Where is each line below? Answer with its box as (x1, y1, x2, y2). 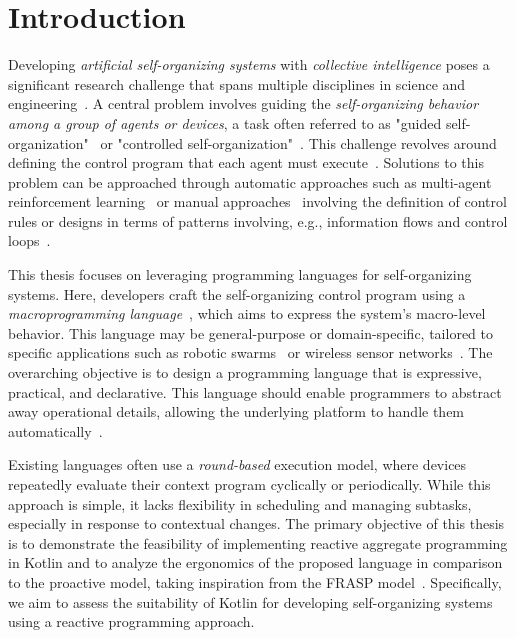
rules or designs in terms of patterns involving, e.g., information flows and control (8, 210, 508, 231)
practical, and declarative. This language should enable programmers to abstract (8, 381, 502, 402)
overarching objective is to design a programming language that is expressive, (8, 362, 482, 383)
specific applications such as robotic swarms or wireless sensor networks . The (8, 342, 493, 363)
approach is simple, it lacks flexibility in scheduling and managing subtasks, (8, 493, 472, 514)
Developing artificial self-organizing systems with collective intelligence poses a (8, 54, 490, 75)
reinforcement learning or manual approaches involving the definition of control (8, 191, 507, 212)
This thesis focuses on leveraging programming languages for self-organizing (8, 264, 472, 285)
